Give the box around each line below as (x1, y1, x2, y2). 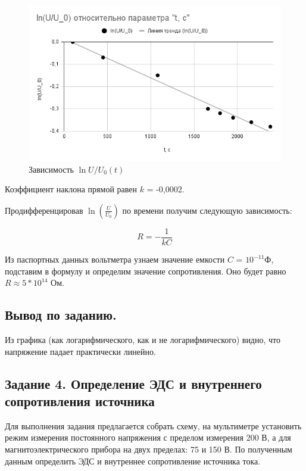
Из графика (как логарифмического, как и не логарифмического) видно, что (5, 333, 281, 345)
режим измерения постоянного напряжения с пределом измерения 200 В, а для (5, 431, 291, 444)
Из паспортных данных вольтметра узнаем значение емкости (5, 253, 225, 266)
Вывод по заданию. (5, 305, 117, 324)
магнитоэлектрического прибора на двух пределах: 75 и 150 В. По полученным (5, 442, 292, 455)
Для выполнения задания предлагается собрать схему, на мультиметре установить (5, 419, 302, 432)
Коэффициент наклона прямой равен (5, 183, 138, 195)
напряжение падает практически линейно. (5, 345, 156, 357)
